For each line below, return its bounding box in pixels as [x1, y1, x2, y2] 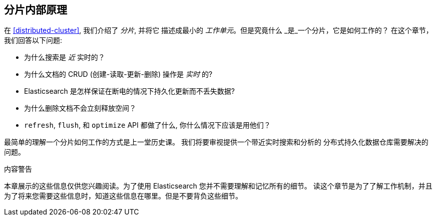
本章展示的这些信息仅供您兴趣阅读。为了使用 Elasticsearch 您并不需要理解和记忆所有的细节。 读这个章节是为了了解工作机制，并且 [4, 182, 432, 191]
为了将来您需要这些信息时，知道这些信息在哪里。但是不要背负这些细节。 [4, 192, 242, 201]
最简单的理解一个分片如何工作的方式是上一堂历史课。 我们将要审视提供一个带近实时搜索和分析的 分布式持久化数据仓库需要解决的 [4, 138, 428, 147]
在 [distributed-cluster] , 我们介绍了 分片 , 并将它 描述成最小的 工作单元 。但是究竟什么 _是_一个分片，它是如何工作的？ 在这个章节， [4, 26, 433, 35]
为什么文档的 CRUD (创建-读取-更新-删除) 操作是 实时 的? [24, 70, 213, 79]
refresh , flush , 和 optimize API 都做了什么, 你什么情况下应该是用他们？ [24, 121, 271, 130]
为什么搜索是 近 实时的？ [24, 53, 105, 62]
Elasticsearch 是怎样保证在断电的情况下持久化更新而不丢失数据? [24, 87, 235, 96]
